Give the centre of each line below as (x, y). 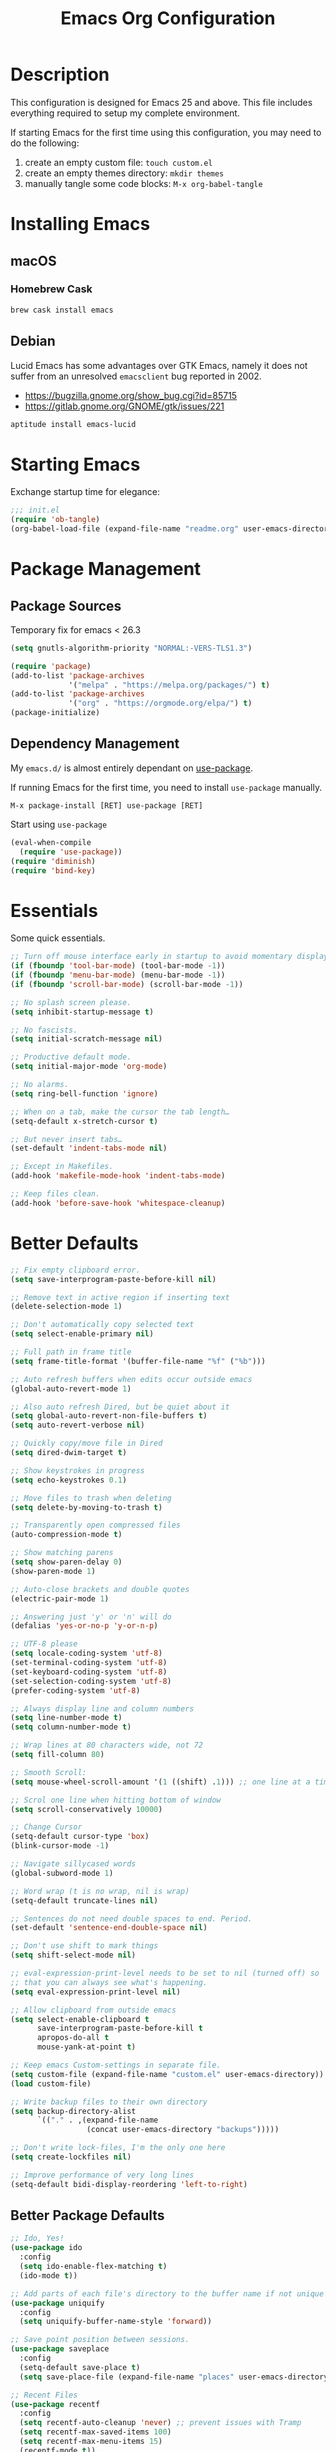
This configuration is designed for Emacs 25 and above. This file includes (161, 102)
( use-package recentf (55, 2404)
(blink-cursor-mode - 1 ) (60, 1846)
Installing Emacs (80, 224)
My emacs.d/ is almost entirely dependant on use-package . (131, 768)
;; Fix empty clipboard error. (75, 1270)
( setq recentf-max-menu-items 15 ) (91, 2442)
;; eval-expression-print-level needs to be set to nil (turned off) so (165, 1973)
